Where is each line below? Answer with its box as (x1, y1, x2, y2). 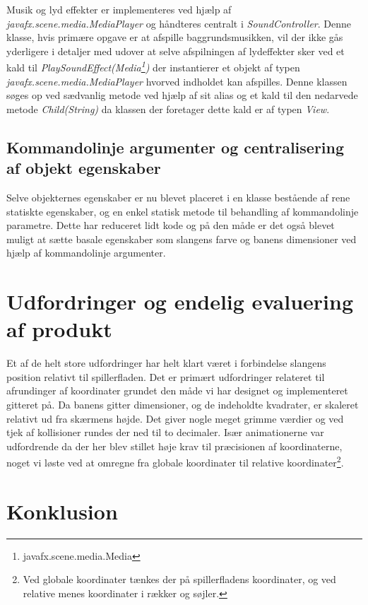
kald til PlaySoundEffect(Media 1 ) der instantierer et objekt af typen (6, 58, 300, 75)
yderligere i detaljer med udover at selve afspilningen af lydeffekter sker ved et (6, 43, 345, 58)
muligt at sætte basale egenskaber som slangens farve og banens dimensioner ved (6, 231, 357, 246)
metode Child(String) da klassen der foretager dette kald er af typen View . (6, 101, 330, 116)
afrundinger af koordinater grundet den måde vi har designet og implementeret (6, 383, 348, 398)
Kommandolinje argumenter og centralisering (6, 136, 345, 158)
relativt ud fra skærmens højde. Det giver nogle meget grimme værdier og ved (6, 411, 344, 425)
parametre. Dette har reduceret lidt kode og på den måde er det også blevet (6, 218, 335, 233)
